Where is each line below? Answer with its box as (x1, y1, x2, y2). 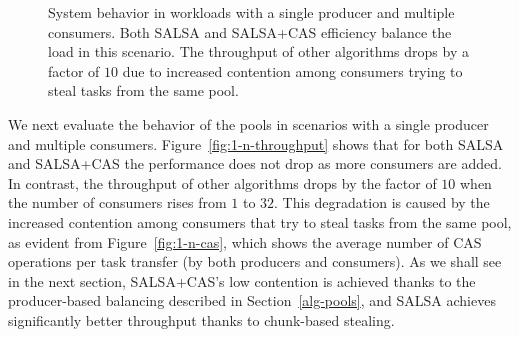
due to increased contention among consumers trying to (122, 60, 463, 81)
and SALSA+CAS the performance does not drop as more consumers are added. (8, 153, 502, 174)
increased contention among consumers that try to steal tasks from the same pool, (8, 211, 512, 232)
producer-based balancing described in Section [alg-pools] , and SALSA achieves (8, 290, 496, 311)
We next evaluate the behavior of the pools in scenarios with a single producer (8, 113, 489, 134)
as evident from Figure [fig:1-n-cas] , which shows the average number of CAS (8, 231, 482, 252)
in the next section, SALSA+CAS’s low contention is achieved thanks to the (8, 270, 476, 291)
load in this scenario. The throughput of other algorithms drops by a (48, 41, 469, 62)
